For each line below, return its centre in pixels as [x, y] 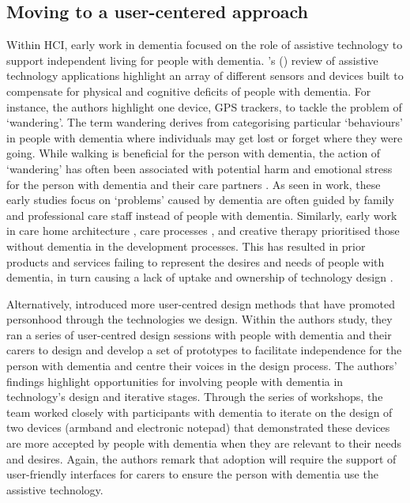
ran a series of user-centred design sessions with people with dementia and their [199, 334]
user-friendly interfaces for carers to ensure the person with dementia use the [192, 474]
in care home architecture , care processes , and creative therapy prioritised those [203, 231]
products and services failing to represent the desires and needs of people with [196, 261]
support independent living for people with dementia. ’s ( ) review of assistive [192, 60]
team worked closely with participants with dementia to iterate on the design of [199, 412]
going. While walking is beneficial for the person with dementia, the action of [194, 153]
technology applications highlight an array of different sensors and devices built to [205, 76]
